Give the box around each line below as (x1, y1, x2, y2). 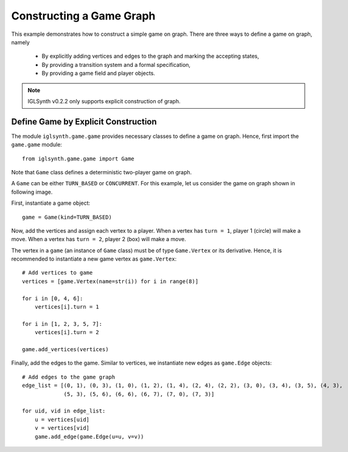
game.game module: (11, 141, 62, 148)
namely (11, 38, 30, 46)
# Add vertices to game (22, 269, 93, 276)
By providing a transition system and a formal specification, (41, 61, 191, 68)
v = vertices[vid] (34, 425, 90, 431)
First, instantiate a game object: (11, 199, 91, 207)
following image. (11, 188, 53, 196)
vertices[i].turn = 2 (34, 329, 100, 336)
